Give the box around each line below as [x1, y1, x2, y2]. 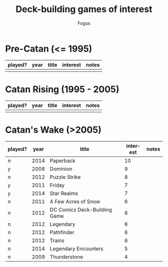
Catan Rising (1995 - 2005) [5, 83, 119, 95]
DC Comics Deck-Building [49, 206, 112, 213]
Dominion [49, 165, 72, 172]
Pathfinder [49, 229, 75, 236]
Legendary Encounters [49, 245, 103, 252]
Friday [49, 182, 65, 189]
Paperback [49, 157, 76, 164]
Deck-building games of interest [15, 4, 152, 15]
